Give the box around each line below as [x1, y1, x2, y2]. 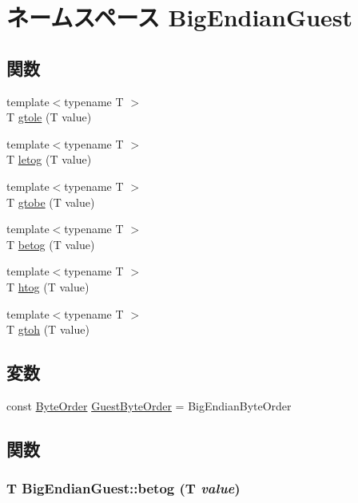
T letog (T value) [6, 151, 92, 168]
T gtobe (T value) [6, 193, 95, 210]
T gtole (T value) [6, 109, 92, 125]
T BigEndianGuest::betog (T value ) [6, 478, 241, 498]
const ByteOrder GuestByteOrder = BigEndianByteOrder [6, 397, 292, 414]
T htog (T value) [6, 278, 89, 295]
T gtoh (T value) [6, 321, 89, 338]
